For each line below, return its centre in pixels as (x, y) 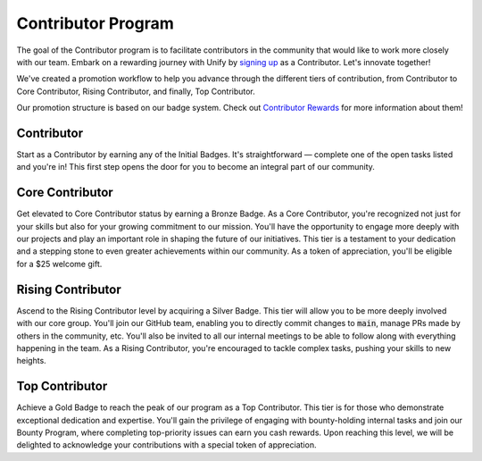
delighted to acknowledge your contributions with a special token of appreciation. (166, 445)
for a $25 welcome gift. (59, 264)
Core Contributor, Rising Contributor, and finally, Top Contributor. (136, 91)
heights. (31, 361)
